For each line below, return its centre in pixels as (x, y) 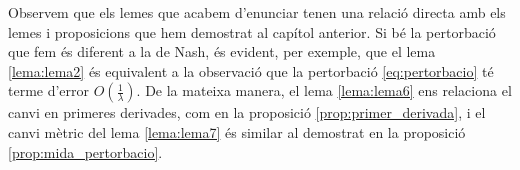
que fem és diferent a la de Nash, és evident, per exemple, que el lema (222, 51)
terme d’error (49, 90)
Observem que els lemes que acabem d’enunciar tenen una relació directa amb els (257, 12)
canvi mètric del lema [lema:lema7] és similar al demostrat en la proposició (237, 131)
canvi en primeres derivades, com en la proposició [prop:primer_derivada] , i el (247, 112)
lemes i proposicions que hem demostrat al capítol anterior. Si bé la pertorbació (252, 31)
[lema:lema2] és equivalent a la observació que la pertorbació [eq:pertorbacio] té (251, 70)
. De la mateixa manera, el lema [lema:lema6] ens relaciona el (324, 90)
